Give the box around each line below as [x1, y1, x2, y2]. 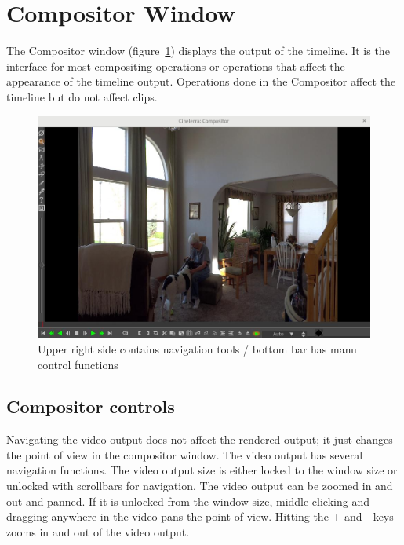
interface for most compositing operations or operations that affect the [6, 57, 345, 74]
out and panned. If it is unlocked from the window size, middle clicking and [6, 492, 369, 509]
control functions [38, 356, 118, 372]
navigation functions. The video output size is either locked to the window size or [6, 462, 398, 478]
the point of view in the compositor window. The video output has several [6, 446, 363, 463]
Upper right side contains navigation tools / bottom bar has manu [38, 340, 357, 357]
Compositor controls [6, 394, 175, 419]
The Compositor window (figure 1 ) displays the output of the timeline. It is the [6, 42, 390, 59]
